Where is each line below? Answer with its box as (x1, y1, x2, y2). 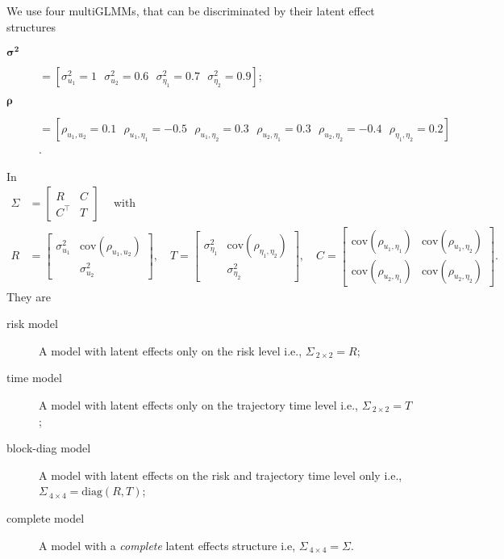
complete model (6, 509, 85, 526)
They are (6, 288, 51, 305)
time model (6, 369, 62, 386)
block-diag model (6, 439, 91, 456)
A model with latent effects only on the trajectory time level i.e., (39, 396, 359, 413)
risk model (6, 315, 58, 332)
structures (6, 18, 56, 35)
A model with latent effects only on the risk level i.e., (39, 342, 302, 359)
